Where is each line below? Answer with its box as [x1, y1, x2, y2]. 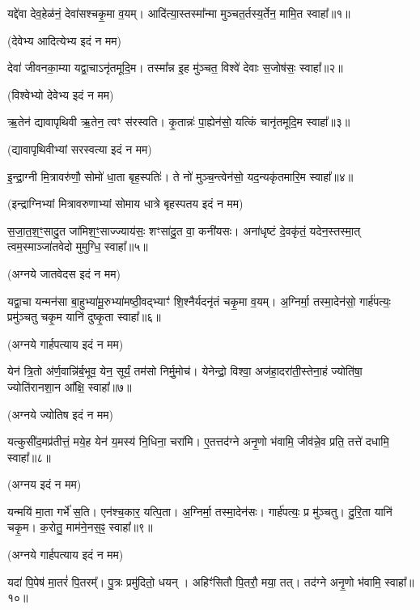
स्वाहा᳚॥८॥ [7, 448, 51, 465]
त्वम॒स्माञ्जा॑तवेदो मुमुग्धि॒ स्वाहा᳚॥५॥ [7, 238, 148, 255]
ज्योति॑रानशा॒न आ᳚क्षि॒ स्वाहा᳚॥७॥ [7, 378, 132, 395]
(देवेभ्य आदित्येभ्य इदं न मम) [7, 32, 122, 49]
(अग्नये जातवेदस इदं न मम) [7, 265, 121, 282]
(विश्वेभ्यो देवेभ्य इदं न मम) [7, 86, 114, 103]
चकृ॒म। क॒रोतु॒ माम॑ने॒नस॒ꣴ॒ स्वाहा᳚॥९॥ [7, 519, 153, 536]
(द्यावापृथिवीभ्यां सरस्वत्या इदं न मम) [7, 140, 152, 157]
